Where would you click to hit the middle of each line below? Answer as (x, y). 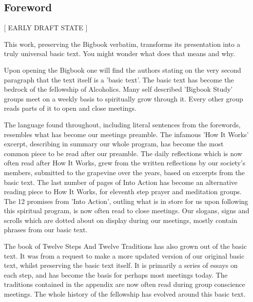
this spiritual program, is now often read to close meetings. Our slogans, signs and (127, 211)
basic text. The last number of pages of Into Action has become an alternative (121, 182)
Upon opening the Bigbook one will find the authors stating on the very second (123, 70)
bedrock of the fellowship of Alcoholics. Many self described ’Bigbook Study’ (118, 89)
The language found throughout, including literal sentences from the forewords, (122, 124)
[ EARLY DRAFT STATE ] (46, 28)
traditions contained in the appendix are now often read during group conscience (125, 284)
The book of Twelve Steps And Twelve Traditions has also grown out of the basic (126, 246)
